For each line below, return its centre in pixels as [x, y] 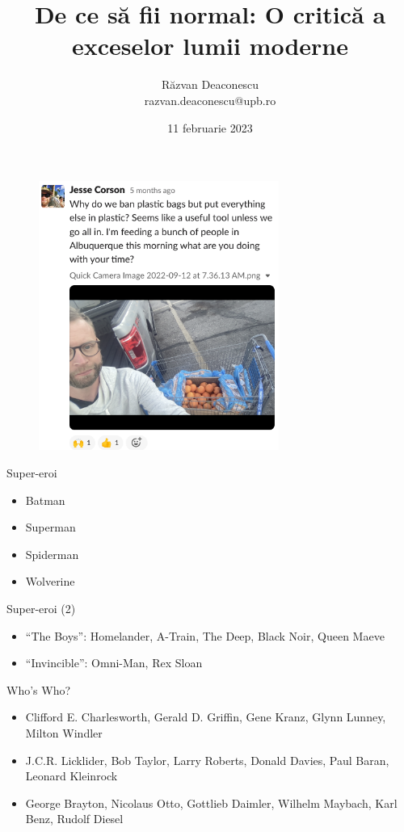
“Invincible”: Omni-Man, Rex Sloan [114, 663]
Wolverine [50, 581]
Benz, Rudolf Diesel [74, 819]
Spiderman [52, 554]
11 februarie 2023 [210, 127]
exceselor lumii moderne [210, 46]
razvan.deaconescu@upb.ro [210, 100]
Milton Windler [64, 732]
